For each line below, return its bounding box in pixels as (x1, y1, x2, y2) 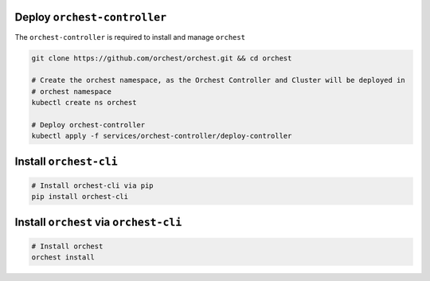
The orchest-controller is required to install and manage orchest (14, 32, 246, 41)
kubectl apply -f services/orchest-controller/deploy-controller (31, 131, 292, 141)
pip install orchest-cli (31, 192, 129, 201)
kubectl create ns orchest (31, 98, 137, 107)
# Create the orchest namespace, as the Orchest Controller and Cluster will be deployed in (31, 76, 405, 85)
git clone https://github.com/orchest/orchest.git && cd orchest (31, 53, 292, 63)
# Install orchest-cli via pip (31, 181, 154, 190)
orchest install (31, 253, 96, 262)
